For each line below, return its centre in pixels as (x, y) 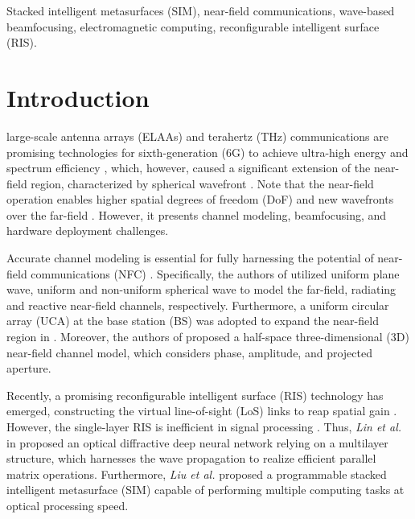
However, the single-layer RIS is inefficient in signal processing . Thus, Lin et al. (204, 426)
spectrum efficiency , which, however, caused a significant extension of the (189, 168)
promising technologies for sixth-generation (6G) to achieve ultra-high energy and (207, 152)
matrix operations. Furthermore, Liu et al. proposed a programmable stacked (197, 474)
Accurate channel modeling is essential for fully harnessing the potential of (190, 258)
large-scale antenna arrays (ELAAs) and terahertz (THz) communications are (197, 136)
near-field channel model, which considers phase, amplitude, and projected (189, 352)
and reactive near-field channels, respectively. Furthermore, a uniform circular (198, 305)
